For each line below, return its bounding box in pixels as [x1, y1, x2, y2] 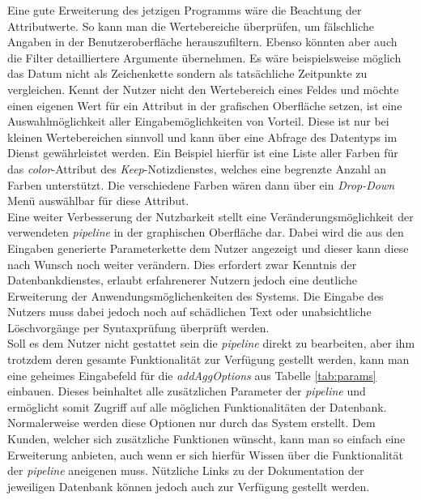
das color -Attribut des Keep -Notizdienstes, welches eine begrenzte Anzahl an [7, 160, 387, 177]
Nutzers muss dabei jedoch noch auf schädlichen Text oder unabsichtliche [7, 303, 372, 320]
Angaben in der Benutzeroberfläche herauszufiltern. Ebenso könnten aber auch [7, 33, 398, 50]
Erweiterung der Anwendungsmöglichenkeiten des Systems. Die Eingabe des [7, 287, 384, 304]
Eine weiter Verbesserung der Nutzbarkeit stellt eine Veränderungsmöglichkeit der [7, 207, 414, 224]
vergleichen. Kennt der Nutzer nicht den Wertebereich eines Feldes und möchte [7, 80, 399, 97]
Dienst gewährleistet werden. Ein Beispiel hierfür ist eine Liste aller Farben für [7, 144, 398, 161]
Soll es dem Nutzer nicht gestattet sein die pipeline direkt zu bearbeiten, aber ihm [7, 335, 415, 352]
